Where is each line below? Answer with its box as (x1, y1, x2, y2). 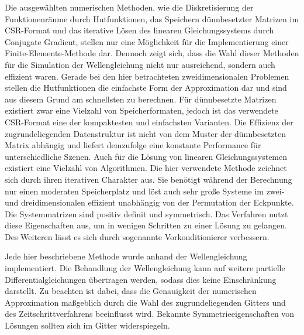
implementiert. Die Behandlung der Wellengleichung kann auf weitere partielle (5, 262, 285, 274)
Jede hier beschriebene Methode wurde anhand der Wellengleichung (5, 250, 247, 262)
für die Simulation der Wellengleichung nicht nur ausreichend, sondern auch (5, 58, 275, 70)
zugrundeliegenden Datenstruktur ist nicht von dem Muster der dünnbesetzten (5, 127, 286, 139)
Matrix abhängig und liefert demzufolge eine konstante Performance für (5, 139, 261, 151)
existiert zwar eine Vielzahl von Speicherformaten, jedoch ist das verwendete (5, 104, 278, 117)
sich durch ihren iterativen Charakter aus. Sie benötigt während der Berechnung (5, 173, 292, 185)
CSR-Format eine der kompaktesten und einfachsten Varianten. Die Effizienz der (5, 115, 293, 128)
